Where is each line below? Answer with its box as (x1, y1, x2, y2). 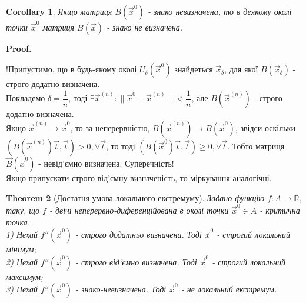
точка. (6, 215, 30, 228)
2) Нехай (6, 255, 38, 268)
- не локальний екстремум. (181, 283, 277, 295)
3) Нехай (6, 283, 38, 295)
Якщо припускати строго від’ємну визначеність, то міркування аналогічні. (6, 172, 272, 184)
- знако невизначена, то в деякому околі (147, 5, 292, 17)
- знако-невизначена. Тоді (75, 283, 167, 295)
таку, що (6, 204, 40, 217)
